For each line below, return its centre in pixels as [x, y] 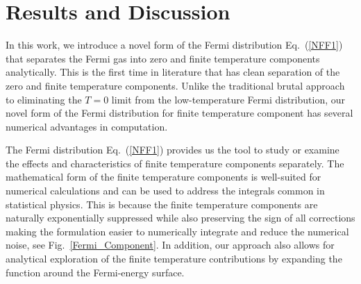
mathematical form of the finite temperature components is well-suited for [163, 177]
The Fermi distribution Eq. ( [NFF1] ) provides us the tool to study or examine [173, 150]
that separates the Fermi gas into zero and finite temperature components [163, 58]
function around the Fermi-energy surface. [95, 272]
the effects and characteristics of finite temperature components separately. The [175, 163]
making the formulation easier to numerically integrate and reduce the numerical [177, 231]
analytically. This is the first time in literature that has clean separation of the [173, 72]
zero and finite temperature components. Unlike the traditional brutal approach [175, 85]
